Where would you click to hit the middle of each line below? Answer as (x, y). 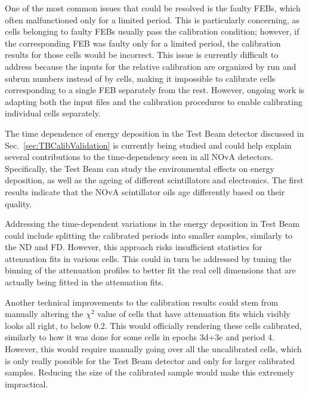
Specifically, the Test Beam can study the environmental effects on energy (140, 168)
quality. (18, 203)
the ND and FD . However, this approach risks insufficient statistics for (134, 247)
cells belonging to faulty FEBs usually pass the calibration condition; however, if (152, 31)
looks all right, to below (48, 325)
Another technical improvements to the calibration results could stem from (142, 302)
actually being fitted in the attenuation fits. (84, 282)
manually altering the (44, 314)
